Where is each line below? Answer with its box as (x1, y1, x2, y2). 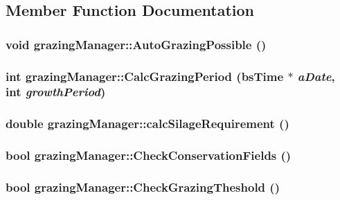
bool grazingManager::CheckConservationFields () (6, 147, 292, 164)
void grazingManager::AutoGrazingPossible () (6, 35, 267, 53)
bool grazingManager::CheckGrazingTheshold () (6, 179, 280, 195)
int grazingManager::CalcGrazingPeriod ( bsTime (6, 67, 284, 84)
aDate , (297, 67, 335, 84)
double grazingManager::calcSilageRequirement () (6, 115, 289, 132)
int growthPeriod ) (6, 83, 106, 100)
